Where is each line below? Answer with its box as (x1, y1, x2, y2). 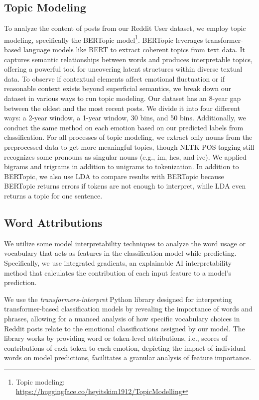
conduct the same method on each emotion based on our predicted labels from (4, 122, 244, 132)
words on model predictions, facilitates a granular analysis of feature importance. (4, 352, 252, 363)
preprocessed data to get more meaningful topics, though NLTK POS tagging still (4, 141, 255, 152)
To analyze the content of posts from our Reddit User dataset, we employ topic (4, 23, 246, 33)
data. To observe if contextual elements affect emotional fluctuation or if (4, 73, 225, 84)
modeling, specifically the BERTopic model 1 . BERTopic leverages (4, 33, 203, 45)
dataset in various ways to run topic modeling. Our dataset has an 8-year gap (4, 93, 241, 103)
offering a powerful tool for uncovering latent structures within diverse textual (4, 64, 243, 74)
